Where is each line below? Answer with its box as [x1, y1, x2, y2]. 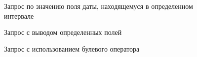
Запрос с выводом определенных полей [4, 27, 122, 37]
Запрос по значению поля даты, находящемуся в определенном [4, 1, 193, 11]
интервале [4, 10, 34, 21]
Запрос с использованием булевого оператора [4, 43, 140, 54]
